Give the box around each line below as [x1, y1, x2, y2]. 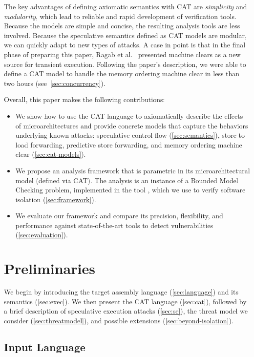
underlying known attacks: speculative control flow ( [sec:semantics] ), [15, 130, 220, 140]
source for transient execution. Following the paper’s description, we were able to [4, 59, 246, 69]
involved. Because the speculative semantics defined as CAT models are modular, [4, 30, 247, 40]
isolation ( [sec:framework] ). [15, 194, 96, 204]
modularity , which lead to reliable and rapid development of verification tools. [4, 11, 236, 21]
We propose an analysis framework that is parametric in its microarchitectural [15, 165, 250, 175]
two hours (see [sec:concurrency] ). [4, 78, 106, 88]
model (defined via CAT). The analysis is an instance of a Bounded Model [15, 175, 238, 185]
